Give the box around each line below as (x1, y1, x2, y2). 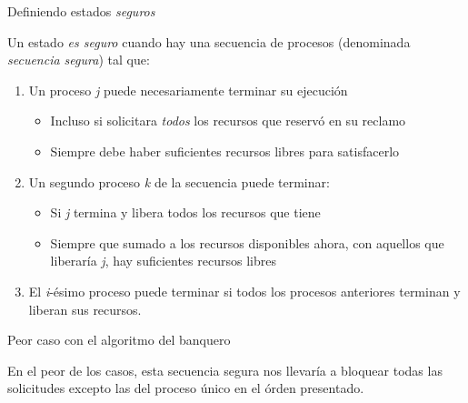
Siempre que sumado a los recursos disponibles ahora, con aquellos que (50, 233, 444, 252)
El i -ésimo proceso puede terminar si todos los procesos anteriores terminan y (28, 281, 461, 300)
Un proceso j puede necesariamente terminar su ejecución (28, 80, 348, 99)
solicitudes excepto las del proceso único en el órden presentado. (7, 378, 364, 398)
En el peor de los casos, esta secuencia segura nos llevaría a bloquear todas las (7, 360, 443, 379)
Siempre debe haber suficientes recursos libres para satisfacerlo (50, 141, 400, 160)
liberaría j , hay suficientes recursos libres (50, 251, 276, 270)
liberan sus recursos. (28, 299, 142, 318)
